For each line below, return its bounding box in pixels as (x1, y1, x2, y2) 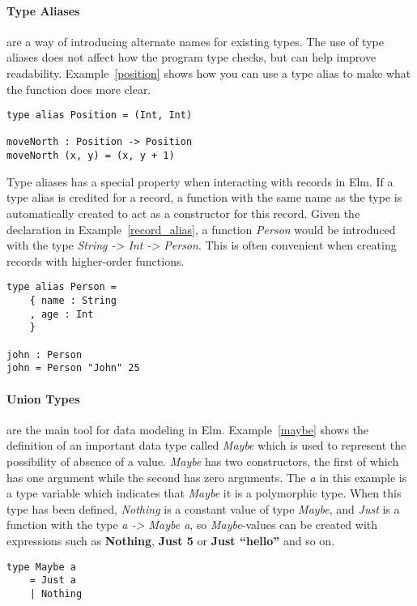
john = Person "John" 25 (6, 362, 140, 374)
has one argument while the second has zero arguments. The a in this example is (6, 468, 407, 485)
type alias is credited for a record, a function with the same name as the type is (6, 189, 402, 206)
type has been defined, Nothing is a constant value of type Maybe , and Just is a (6, 500, 400, 517)
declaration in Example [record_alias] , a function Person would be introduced (6, 220, 396, 237)
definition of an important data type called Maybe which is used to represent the (6, 437, 406, 454)
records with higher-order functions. (6, 252, 185, 269)
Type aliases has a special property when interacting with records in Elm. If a (6, 173, 394, 190)
